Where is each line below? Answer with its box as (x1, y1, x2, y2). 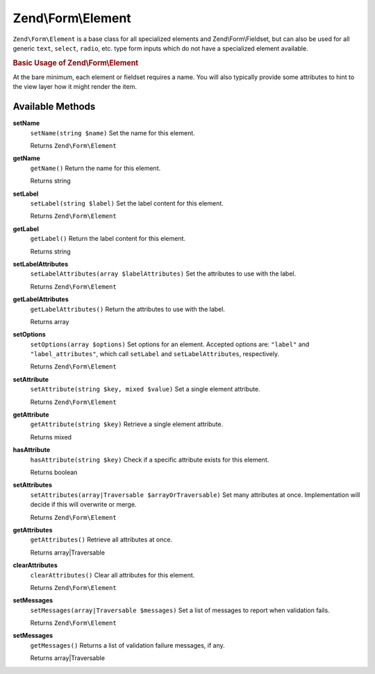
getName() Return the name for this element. (30, 164, 161, 172)
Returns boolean (30, 469, 78, 476)
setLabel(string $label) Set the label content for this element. (30, 199, 224, 208)
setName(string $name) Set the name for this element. (30, 128, 196, 137)
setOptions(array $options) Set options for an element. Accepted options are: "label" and (30, 340, 310, 348)
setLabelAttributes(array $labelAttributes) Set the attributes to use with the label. (30, 269, 297, 278)
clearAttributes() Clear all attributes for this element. (30, 571, 195, 579)
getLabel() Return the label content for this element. (30, 235, 186, 243)
